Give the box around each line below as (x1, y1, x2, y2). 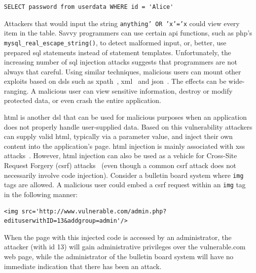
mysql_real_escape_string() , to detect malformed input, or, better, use (4, 37, 226, 47)
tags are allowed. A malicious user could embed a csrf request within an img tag (4, 179, 246, 190)
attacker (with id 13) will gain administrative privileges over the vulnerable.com (4, 241, 246, 252)
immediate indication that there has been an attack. (4, 261, 162, 271)
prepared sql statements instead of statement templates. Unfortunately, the (4, 47, 231, 57)
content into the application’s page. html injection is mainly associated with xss (4, 140, 245, 151)
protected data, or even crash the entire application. (4, 95, 161, 105)
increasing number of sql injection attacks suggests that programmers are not (4, 57, 237, 67)
